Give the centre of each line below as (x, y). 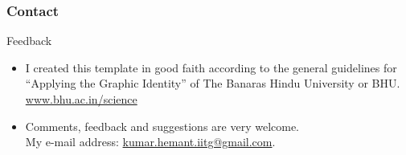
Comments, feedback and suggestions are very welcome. (162, 126)
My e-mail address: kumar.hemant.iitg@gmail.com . (150, 142)
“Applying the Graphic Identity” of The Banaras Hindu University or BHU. (213, 83)
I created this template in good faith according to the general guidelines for (211, 67)
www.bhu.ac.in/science (81, 99)
